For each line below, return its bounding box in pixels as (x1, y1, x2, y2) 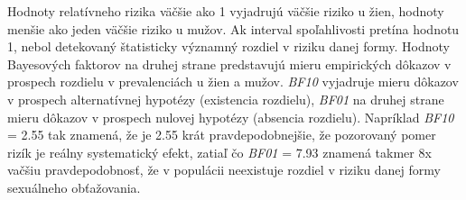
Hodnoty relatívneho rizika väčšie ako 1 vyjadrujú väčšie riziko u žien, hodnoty (7, 2, 444, 20)
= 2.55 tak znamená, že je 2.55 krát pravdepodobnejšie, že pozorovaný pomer (7, 125, 436, 144)
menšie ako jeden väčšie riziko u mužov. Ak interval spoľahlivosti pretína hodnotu (7, 19, 460, 38)
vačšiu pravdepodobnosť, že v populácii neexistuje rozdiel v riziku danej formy (7, 160, 441, 179)
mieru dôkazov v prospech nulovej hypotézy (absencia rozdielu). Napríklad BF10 (7, 107, 454, 126)
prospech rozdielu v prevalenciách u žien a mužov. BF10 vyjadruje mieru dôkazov (7, 72, 459, 91)
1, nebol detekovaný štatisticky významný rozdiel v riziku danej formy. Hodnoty (7, 37, 450, 56)
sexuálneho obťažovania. (7, 177, 141, 196)
